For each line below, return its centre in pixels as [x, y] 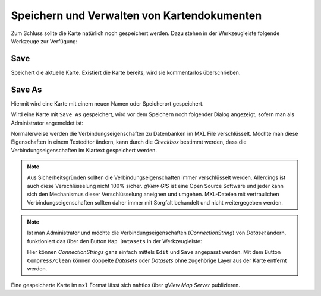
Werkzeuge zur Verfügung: [44, 41]
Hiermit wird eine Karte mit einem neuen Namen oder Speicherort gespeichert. [107, 103]
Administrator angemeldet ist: [47, 123]
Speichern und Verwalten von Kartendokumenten [136, 15]
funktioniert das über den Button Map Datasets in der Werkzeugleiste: [114, 241]
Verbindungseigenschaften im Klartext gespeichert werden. [84, 150]
